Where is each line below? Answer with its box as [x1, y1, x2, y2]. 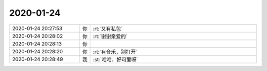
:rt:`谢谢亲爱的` [93, 33, 128, 39]
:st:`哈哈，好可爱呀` [93, 56, 138, 63]
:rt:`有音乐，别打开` [93, 48, 138, 55]
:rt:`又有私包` [93, 25, 123, 32]
